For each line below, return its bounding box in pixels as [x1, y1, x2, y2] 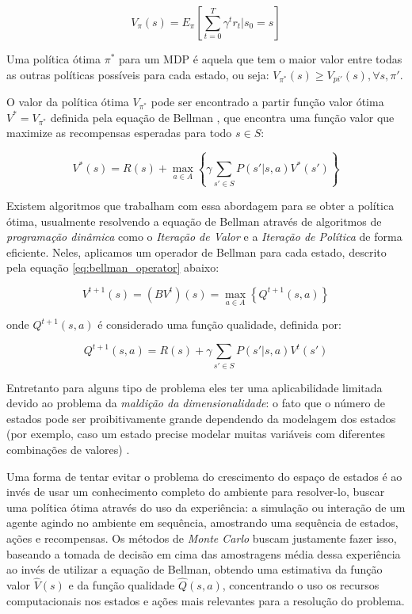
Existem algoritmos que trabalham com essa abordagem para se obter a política [6, 196, 395, 213]
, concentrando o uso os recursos [222, 576, 380, 593]
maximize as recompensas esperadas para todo [6, 124, 232, 141]
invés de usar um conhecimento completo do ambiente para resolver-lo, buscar [6, 483, 385, 500]
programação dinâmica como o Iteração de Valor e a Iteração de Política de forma [6, 228, 402, 245]
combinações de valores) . [6, 440, 130, 457]
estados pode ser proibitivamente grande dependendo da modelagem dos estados [6, 410, 396, 426]
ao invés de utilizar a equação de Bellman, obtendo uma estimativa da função [6, 561, 383, 578]
